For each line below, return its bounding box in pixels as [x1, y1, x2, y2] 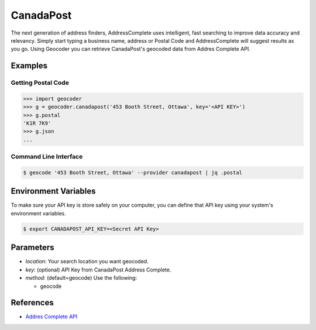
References [11, 298, 54, 308]
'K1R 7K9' [23, 120, 51, 127]
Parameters [11, 243, 54, 253]
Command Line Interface [11, 153, 83, 161]
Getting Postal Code [11, 79, 70, 87]
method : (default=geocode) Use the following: [25, 274, 138, 281]
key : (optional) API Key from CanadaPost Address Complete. [25, 266, 171, 273]
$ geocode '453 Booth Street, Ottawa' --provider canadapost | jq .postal [23, 169, 243, 176]
